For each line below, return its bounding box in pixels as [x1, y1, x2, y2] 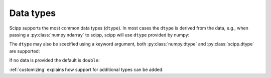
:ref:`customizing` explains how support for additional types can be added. [9, 66, 164, 72]
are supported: [9, 48, 40, 54]
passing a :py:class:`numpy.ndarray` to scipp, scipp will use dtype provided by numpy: [9, 31, 190, 37]
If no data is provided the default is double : [9, 57, 100, 63]
